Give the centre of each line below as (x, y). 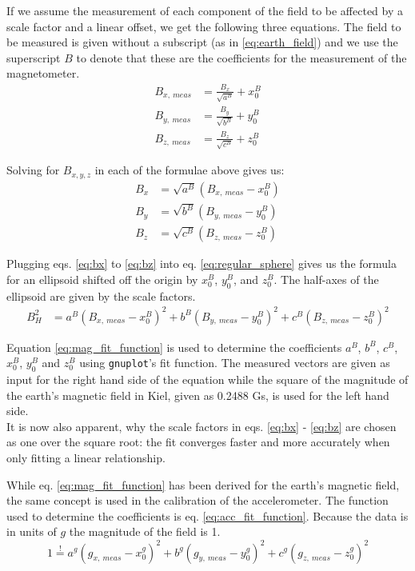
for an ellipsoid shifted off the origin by (102, 279)
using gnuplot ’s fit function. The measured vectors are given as (235, 363)
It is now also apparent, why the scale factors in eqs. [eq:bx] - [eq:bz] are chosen (202, 426)
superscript (34, 57)
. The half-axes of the (326, 279)
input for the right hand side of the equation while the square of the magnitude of (207, 379)
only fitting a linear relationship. (86, 458)
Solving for (33, 170)
